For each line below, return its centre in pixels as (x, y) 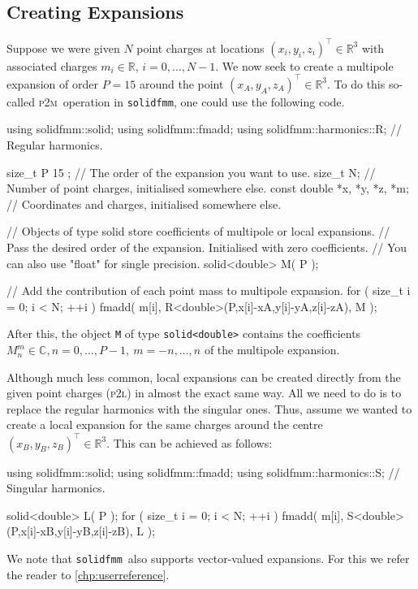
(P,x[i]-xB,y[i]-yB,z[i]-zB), (70, 531)
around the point (181, 83)
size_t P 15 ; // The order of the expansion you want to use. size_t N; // (191, 172)
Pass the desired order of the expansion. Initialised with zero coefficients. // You (207, 247)
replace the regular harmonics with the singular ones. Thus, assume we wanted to (209, 408)
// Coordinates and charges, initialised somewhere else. (144, 204)
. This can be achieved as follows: (190, 442)
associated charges (52, 65)
